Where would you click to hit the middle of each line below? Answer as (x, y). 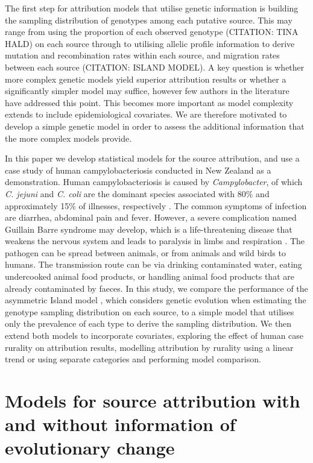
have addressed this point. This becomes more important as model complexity (149, 102)
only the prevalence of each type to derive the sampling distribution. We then (148, 323)
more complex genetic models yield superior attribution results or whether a (146, 79)
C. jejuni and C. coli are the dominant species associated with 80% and (137, 193)
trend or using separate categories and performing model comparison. (133, 359)
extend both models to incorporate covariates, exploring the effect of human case (154, 335)
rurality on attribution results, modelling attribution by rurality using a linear (149, 347)
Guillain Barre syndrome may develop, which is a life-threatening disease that (149, 229)
